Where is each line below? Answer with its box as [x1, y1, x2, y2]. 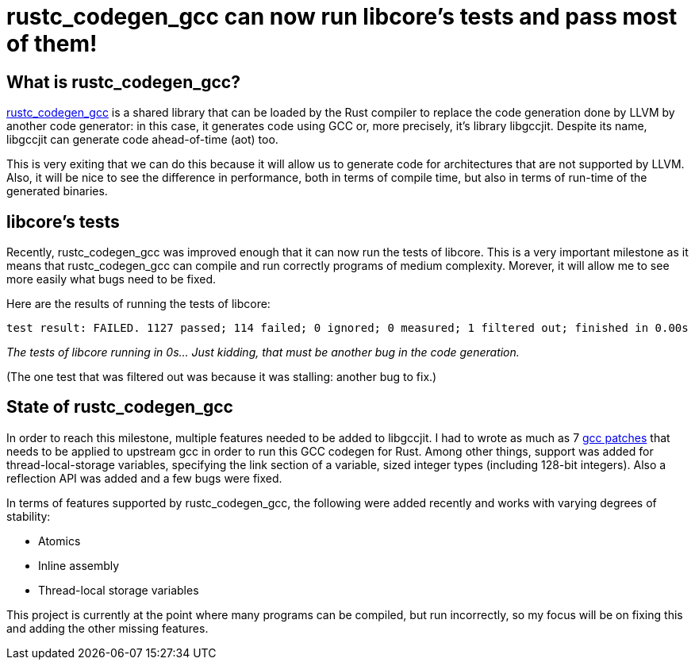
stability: [6, 509, 51, 523]
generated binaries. [6, 184, 108, 198]
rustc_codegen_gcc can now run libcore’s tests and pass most [6, 3, 678, 30]
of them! [6, 30, 98, 57]
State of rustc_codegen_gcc [6, 397, 233, 418]
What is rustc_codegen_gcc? [6, 71, 240, 92]
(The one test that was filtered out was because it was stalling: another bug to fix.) [6, 370, 437, 384]
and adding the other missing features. [6, 621, 209, 635]
